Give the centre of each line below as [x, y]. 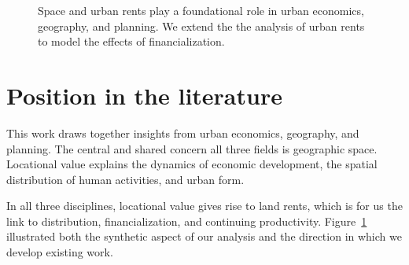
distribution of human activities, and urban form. [125, 179]
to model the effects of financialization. [131, 41]
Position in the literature [144, 95]
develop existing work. [60, 252]
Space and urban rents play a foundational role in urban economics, [201, 10]
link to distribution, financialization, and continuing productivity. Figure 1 [187, 221]
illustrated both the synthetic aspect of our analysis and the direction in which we [204, 236]
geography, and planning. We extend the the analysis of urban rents [201, 26]
